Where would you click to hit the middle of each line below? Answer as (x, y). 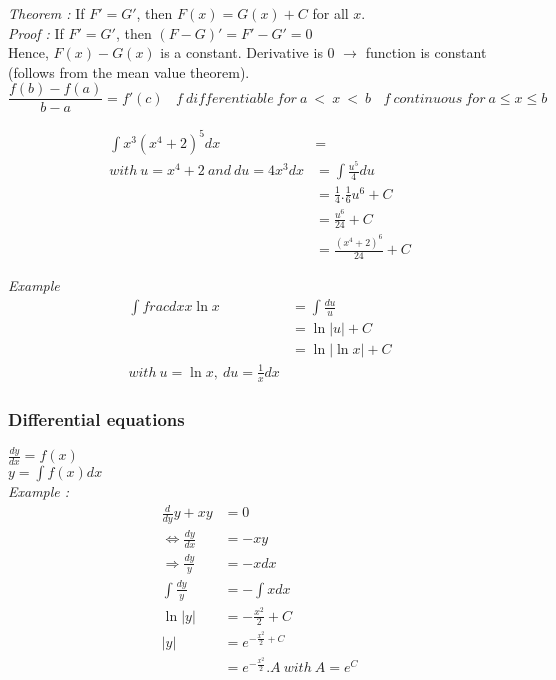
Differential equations (96, 418)
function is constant (426, 52)
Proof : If (36, 32)
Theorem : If (46, 13)
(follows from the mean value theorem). (129, 71)
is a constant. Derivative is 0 (247, 52)
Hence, (28, 52)
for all (330, 13)
